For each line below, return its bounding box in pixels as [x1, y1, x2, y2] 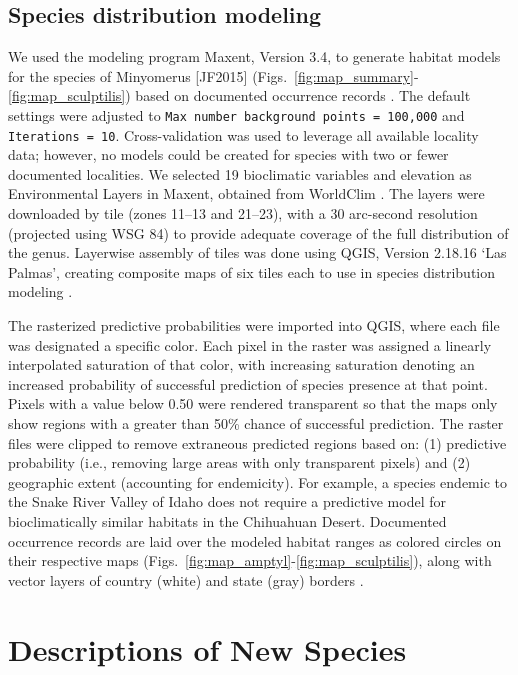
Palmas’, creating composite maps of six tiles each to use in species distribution [8, 261, 496, 282]
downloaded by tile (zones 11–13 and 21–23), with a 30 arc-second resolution [8, 203, 478, 224]
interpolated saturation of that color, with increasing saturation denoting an [8, 354, 475, 375]
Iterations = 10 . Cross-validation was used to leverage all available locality [8, 124, 479, 145]
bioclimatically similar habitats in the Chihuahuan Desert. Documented [8, 510, 447, 531]
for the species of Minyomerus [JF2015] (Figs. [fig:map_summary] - [8, 65, 419, 86]
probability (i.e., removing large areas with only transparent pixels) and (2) [8, 452, 471, 473]
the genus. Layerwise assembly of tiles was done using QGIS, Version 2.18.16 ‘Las [8, 242, 507, 263]
